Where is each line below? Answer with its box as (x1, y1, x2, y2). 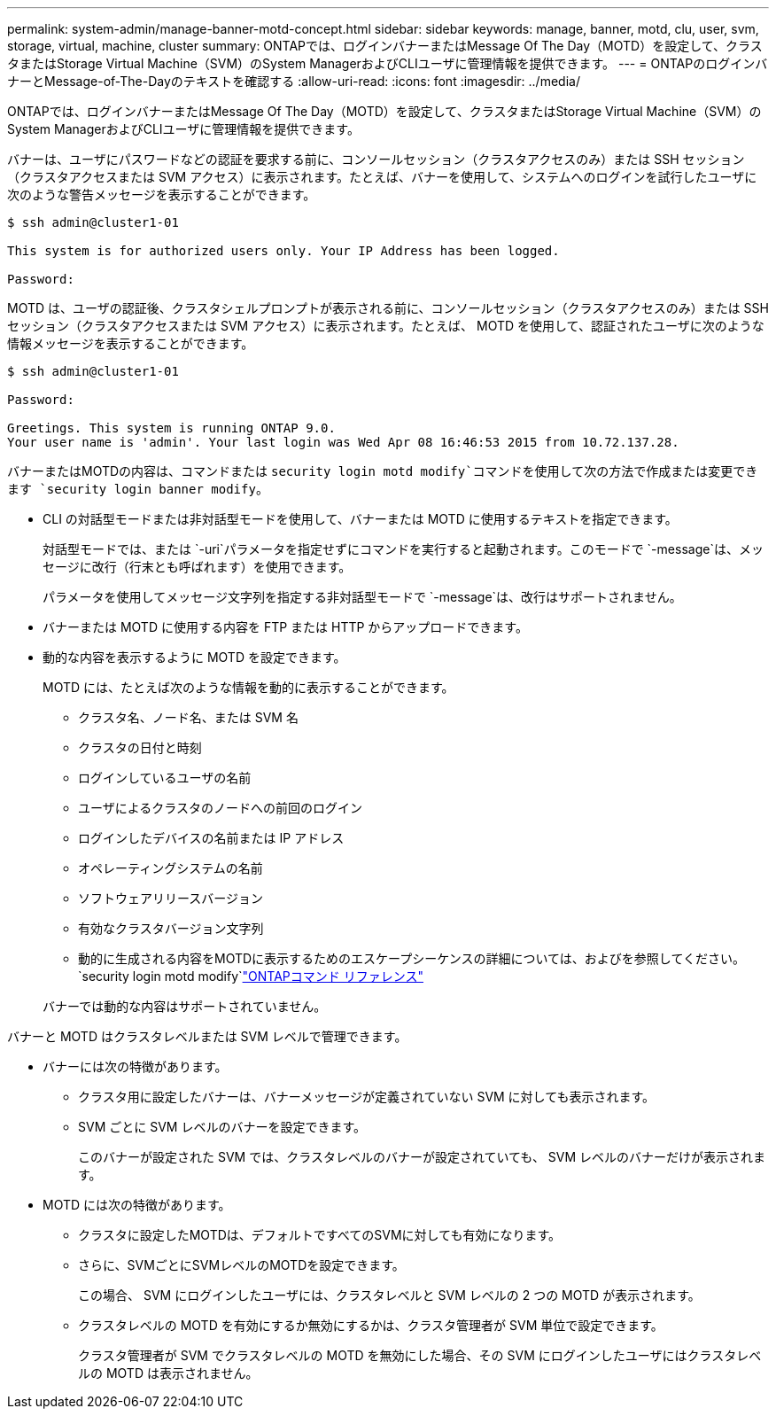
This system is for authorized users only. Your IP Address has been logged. (7, 244, 560, 258)
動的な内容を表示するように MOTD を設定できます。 (43, 650, 346, 665)
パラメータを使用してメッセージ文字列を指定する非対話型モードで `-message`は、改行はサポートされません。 (43, 589, 682, 604)
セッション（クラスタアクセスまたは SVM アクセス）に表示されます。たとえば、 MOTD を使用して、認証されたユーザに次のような (7, 318, 764, 333)
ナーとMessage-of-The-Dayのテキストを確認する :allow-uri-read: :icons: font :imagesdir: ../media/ (7, 74, 580, 89)
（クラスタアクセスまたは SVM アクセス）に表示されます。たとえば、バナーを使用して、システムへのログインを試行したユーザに (7, 169, 757, 184)
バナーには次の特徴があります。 (43, 1059, 228, 1074)
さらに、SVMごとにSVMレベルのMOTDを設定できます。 (78, 1257, 405, 1272)
